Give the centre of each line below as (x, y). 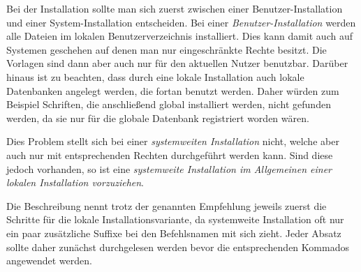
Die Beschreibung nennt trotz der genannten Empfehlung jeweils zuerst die (167, 205)
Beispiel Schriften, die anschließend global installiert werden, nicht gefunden (169, 104)
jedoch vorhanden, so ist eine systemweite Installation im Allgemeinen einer (169, 168)
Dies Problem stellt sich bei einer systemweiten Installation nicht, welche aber (173, 141)
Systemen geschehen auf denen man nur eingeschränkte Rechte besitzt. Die (167, 49)
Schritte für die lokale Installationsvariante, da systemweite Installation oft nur (175, 219)
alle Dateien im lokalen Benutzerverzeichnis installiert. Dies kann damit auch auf (179, 36)
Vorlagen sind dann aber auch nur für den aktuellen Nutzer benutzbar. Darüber (177, 63)
